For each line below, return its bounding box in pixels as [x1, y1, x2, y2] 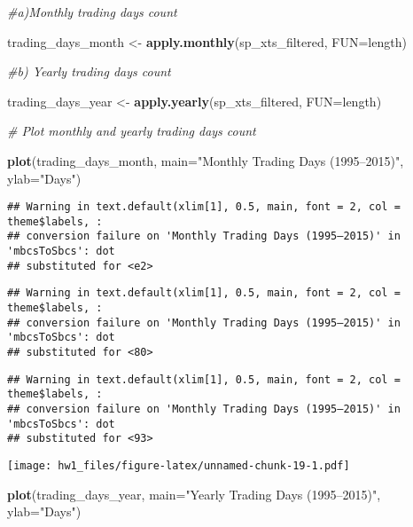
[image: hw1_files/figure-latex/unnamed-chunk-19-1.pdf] [7, 460, 350, 472]
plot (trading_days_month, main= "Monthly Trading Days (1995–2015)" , [7, 151, 404, 169]
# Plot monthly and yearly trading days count [7, 122, 256, 140]
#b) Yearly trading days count [7, 62, 171, 81]
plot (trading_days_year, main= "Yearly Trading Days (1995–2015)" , [7, 484, 381, 503]
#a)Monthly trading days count [7, 3, 177, 20]
